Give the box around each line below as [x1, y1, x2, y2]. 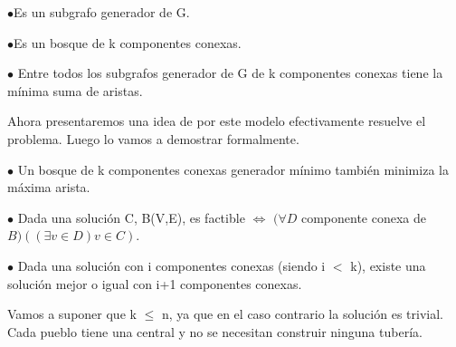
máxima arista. [7, 178, 90, 197]
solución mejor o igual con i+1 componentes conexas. [7, 274, 302, 293]
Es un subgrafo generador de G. [14, 3, 190, 21]
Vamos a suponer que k [7, 304, 137, 323]
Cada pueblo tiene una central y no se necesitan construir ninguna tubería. [7, 322, 423, 341]
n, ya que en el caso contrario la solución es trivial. [161, 304, 443, 323]
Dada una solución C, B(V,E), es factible [17, 207, 245, 227]
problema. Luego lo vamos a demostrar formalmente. [7, 129, 299, 148]
